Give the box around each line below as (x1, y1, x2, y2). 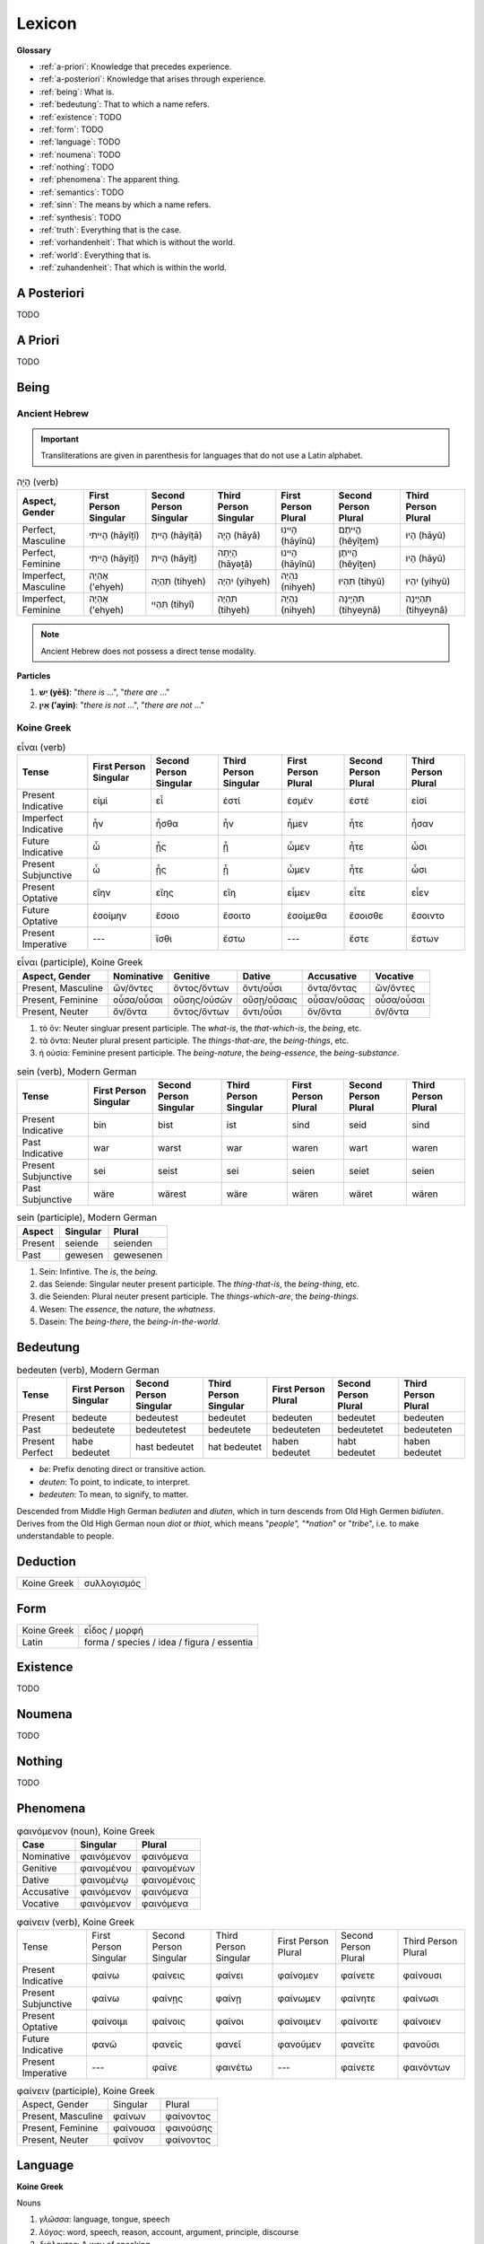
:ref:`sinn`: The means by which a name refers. (39, 199, 212, 210)
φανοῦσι (402, 2038, 440, 2050)
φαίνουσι (402, 1968, 443, 1981)
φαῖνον (113, 2134, 144, 2146)
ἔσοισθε (349, 909, 385, 922)
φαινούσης (165, 2122, 213, 2134)
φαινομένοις (142, 1874, 196, 1887)
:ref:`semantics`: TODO (39, 187, 125, 197)
